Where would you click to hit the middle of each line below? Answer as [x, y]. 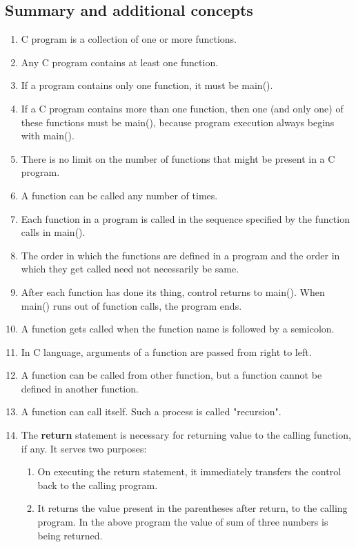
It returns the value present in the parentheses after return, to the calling [192, 508]
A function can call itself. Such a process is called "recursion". [151, 411]
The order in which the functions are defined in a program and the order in [180, 255]
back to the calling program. [98, 485]
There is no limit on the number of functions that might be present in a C [178, 158]
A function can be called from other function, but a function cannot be [171, 375]
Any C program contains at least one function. [120, 62]
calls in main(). [53, 232]
